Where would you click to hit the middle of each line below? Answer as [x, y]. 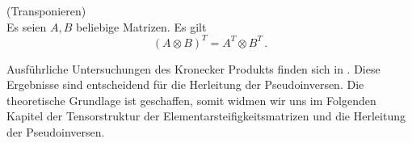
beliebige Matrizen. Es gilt [141, 26]
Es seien [27, 26]
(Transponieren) [46, 11]
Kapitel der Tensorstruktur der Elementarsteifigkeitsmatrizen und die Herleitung [206, 116]
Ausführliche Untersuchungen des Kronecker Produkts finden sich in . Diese [193, 68]
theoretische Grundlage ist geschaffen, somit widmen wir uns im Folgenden [191, 100]
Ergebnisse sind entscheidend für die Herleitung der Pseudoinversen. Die [185, 84]
